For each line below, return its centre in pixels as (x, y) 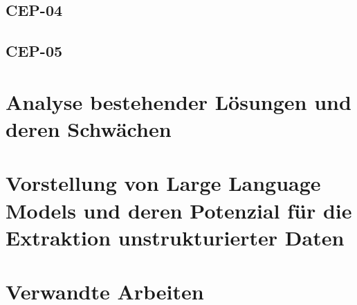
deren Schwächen (89, 128)
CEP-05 (34, 51)
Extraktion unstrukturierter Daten (175, 237)
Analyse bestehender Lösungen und (178, 101)
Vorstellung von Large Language (163, 183)
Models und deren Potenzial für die (179, 210)
